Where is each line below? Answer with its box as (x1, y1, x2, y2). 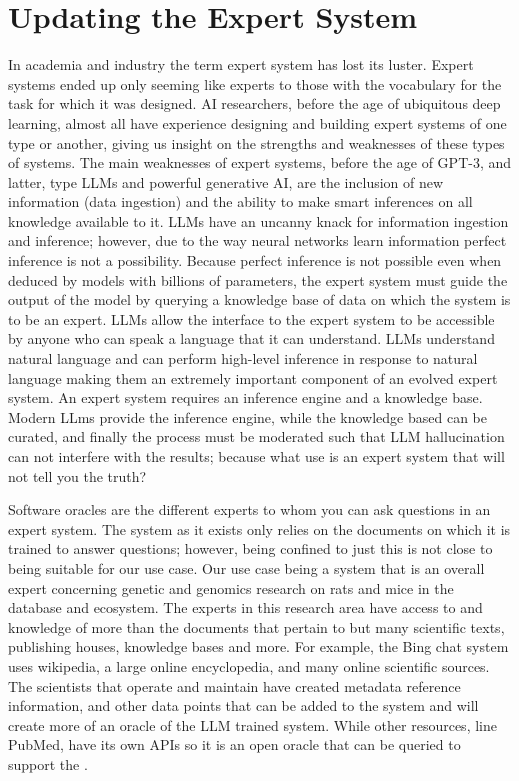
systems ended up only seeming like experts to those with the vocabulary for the (8, 73, 502, 94)
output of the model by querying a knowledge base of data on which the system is (8, 289, 511, 310)
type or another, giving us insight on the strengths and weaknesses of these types (8, 132, 505, 153)
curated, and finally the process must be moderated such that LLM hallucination (8, 426, 505, 447)
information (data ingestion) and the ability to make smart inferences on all (8, 191, 473, 212)
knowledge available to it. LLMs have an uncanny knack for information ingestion (8, 210, 509, 231)
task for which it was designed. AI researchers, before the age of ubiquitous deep (8, 93, 501, 114)
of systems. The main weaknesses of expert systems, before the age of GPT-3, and (8, 152, 512, 173)
